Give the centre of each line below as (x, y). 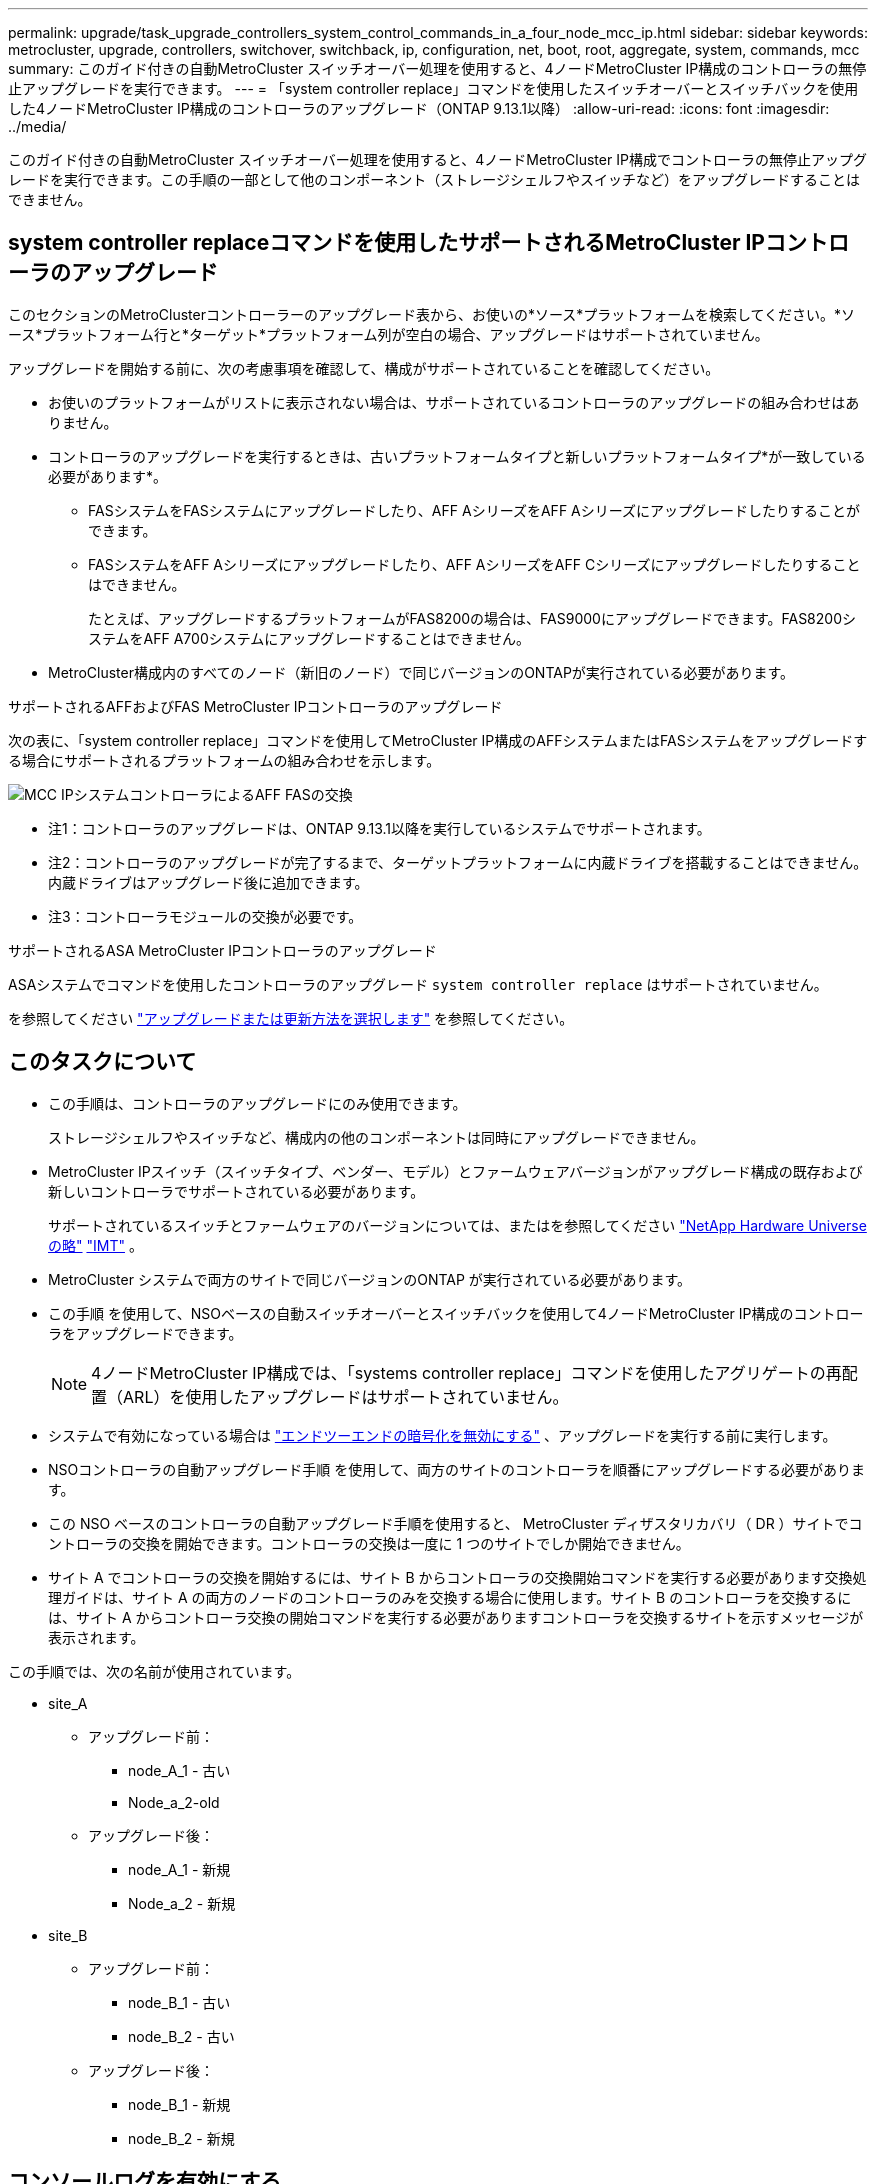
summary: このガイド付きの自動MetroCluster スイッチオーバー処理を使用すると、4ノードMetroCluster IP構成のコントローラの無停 (437, 68)
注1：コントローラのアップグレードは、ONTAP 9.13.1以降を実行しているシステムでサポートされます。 (379, 828)
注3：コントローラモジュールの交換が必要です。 (205, 916)
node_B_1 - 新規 (179, 2104)
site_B (68, 1935)
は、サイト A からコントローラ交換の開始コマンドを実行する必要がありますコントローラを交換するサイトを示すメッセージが (456, 1617)
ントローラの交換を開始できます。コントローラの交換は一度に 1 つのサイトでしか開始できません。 (369, 1543)
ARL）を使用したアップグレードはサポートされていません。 (346, 1396)
